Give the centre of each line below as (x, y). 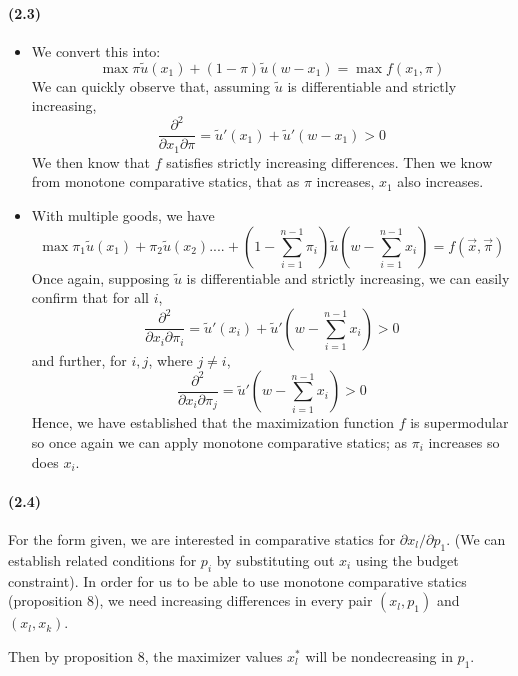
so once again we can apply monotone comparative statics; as (219, 441)
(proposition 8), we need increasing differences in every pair (190, 600)
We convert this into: (96, 50)
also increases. (440, 181)
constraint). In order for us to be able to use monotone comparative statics (237, 580)
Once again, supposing (100, 277)
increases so (464, 441)
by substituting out (275, 559)
